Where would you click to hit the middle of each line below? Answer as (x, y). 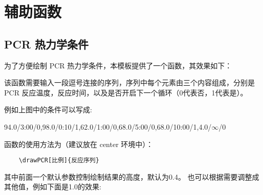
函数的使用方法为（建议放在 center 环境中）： (79, 144)
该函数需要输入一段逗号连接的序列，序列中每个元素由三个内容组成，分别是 (129, 82)
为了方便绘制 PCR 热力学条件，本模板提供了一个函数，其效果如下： (118, 65)
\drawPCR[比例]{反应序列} (59, 161)
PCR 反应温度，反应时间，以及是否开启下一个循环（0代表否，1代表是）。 (126, 92)
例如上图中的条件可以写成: (48, 109)
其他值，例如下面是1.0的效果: (53, 187)
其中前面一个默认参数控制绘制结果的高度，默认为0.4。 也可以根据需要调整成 (132, 176)
